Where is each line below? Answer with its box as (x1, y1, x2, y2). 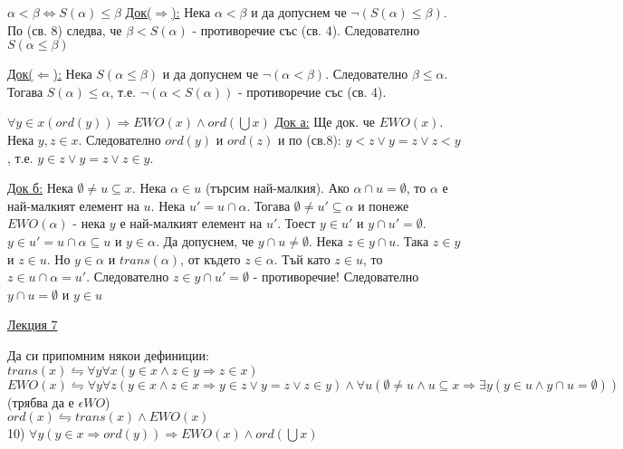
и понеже (358, 196, 409, 215)
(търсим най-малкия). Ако (205, 178, 350, 197)
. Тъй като (273, 249, 331, 268)
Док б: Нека (7, 178, 73, 197)
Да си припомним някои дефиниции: (7, 345, 209, 364)
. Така (396, 231, 429, 250)
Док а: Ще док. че (274, 112, 375, 131)
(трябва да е (7, 392, 74, 411)
